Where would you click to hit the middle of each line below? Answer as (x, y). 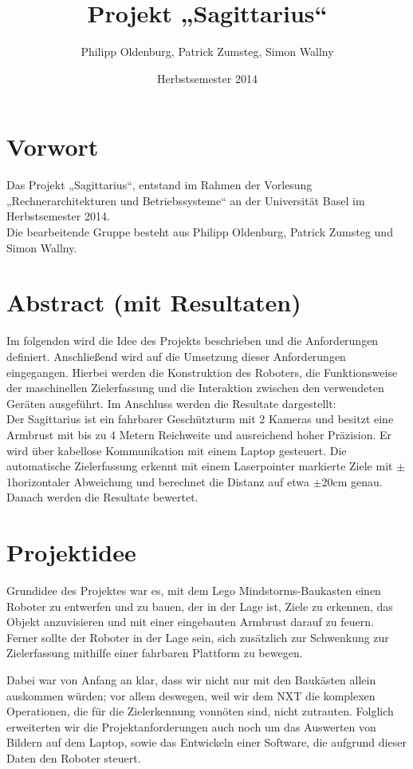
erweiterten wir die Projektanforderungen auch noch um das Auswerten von (191, 726)
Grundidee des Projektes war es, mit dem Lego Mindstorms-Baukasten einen (194, 590)
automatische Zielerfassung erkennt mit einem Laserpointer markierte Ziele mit (200, 466)
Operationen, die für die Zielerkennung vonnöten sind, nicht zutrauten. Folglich (200, 711)
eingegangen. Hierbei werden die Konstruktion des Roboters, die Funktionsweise (202, 372)
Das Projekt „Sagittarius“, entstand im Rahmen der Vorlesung (159, 185)
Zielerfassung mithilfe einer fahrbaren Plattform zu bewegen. (155, 653)
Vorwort (53, 147)
